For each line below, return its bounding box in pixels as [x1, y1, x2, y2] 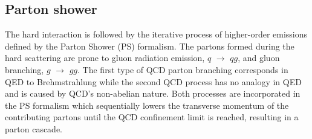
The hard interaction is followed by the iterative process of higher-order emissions [5, 28, 308, 40]
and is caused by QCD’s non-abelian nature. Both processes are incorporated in [5, 87, 301, 100]
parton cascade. [5, 122, 63, 135]
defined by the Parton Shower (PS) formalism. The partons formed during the [5, 39, 294, 52]
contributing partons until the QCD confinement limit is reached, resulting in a [5, 111, 299, 123]
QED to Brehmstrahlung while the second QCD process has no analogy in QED [5, 75, 302, 88]
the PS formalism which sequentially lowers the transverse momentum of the [5, 99, 289, 111]
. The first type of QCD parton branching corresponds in [77, 63, 288, 76]
